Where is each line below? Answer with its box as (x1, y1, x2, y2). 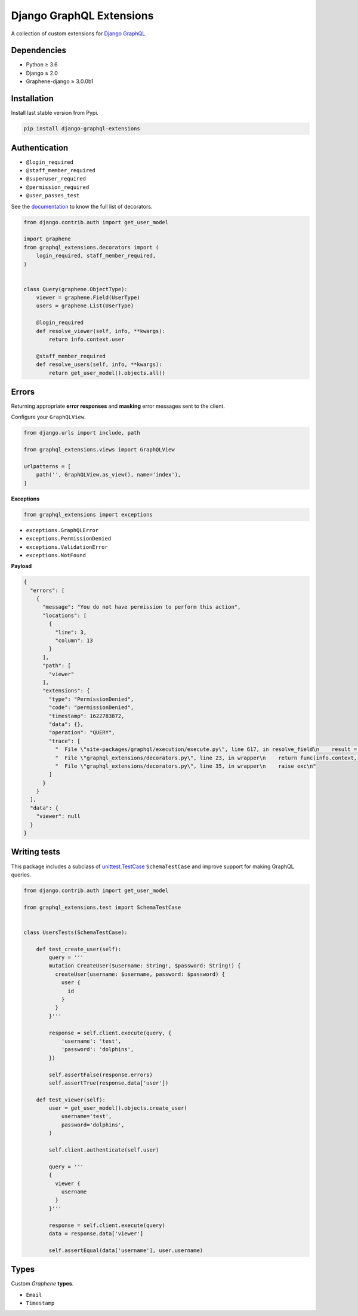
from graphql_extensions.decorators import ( (23, 244, 159, 251)
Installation (11, 93, 54, 104)
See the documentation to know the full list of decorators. (11, 203, 153, 210)
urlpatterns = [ (23, 463, 72, 470)
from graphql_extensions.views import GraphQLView (23, 446, 175, 453)
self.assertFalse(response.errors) (48, 1071, 153, 1078)
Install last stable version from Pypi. (11, 109, 98, 117)
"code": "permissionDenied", (48, 704, 134, 711)
